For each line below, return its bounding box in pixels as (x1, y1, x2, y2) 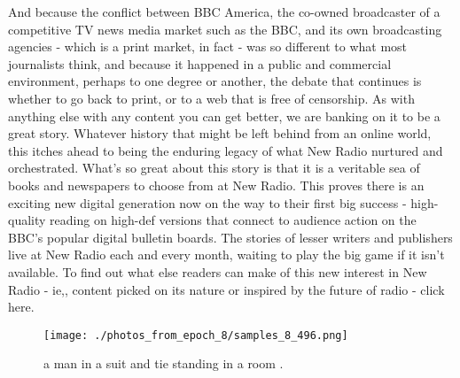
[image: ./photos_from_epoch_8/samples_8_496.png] (43, 328, 348, 342)
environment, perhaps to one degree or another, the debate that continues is (8, 72, 422, 90)
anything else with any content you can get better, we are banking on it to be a (8, 106, 441, 125)
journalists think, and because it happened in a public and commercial (8, 54, 392, 73)
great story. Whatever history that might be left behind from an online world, (8, 124, 432, 143)
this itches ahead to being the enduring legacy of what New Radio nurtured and (8, 141, 443, 159)
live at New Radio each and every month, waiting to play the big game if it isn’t (8, 245, 445, 264)
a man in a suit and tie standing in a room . (43, 354, 284, 373)
